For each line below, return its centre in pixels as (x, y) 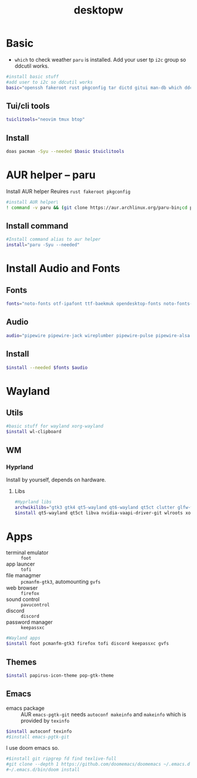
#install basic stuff (33, 77)
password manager (29, 622)
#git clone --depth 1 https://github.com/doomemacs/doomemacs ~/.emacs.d (98, 764)
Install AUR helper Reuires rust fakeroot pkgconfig (68, 191)
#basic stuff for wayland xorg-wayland (55, 426)
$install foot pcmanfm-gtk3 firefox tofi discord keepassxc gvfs (87, 644)
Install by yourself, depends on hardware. (56, 480)
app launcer (21, 564)
